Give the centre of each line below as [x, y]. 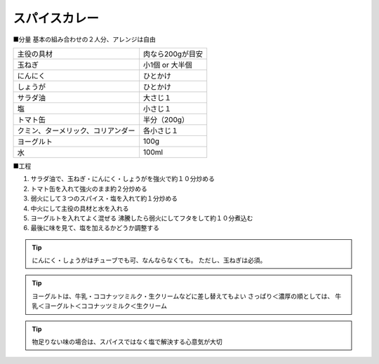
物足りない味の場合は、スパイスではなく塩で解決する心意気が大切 [127, 342]
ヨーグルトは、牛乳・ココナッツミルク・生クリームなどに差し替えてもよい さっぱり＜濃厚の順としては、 [183, 296]
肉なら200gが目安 [173, 54]
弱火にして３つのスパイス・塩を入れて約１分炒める [104, 198]
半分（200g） [166, 119]
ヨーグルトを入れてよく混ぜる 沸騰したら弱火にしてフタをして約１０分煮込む [142, 218]
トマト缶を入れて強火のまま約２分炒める [89, 189]
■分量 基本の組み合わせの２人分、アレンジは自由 [84, 39]
